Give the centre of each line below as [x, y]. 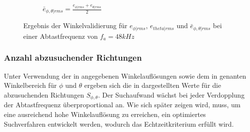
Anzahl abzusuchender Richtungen [73, 58]
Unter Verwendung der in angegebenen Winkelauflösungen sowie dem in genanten [125, 75]
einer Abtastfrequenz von [61, 36]
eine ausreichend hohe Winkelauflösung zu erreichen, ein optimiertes [105, 114]
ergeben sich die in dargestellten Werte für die [153, 85]
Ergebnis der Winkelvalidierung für [75, 25]
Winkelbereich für [30, 85]
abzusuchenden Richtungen [44, 94]
